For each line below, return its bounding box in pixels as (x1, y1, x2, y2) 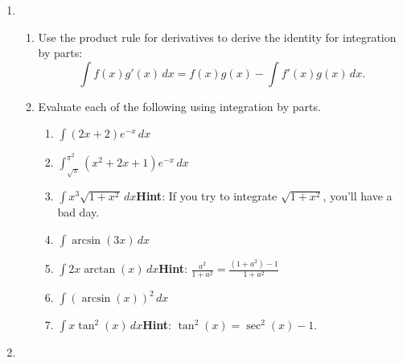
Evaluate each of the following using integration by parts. (38, 97, 321, 114)
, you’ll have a (323, 188, 393, 204)
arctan (84, 264, 116, 276)
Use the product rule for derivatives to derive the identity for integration (38, 28, 397, 45)
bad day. (57, 204, 100, 221)
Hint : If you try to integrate (136, 188, 278, 204)
